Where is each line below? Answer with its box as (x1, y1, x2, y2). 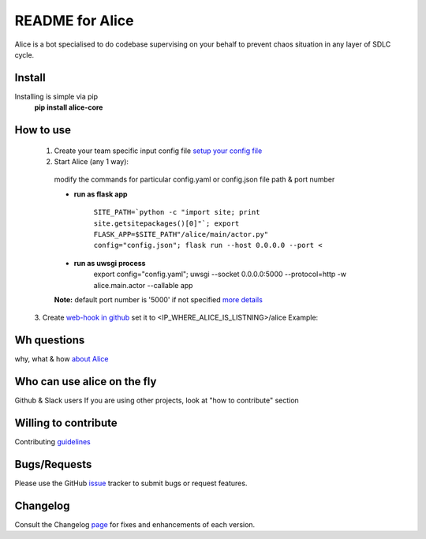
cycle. (14, 50, 35, 59)
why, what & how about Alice (14, 354, 109, 364)
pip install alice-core (34, 103, 103, 112)
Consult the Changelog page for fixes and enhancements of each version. (14, 519, 256, 529)
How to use (14, 123, 71, 137)
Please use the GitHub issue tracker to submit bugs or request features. (14, 478, 248, 488)
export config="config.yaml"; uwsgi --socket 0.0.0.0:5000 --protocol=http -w (93, 269, 347, 279)
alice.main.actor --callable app (93, 280, 193, 290)
